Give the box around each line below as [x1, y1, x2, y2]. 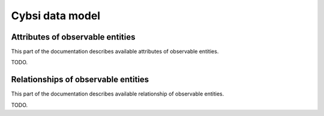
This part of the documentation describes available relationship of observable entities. [11, 90, 224, 97]
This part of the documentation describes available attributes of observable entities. [11, 48, 219, 55]
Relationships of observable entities [11, 75, 149, 85]
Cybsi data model [11, 9, 101, 22]
